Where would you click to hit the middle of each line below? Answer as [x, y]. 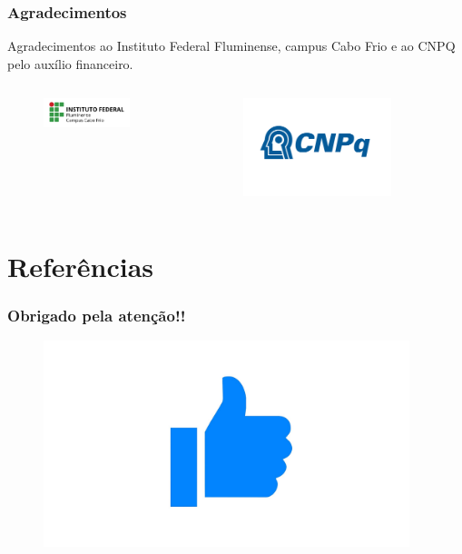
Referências [81, 266]
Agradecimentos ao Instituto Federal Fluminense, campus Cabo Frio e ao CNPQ [231, 46]
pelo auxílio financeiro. [70, 63]
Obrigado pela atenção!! [97, 315]
